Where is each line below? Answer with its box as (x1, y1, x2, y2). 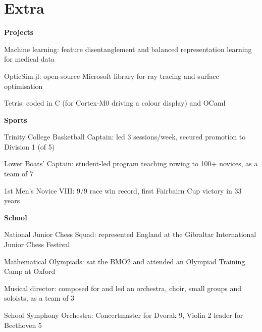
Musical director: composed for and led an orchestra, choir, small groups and (4, 282, 242, 293)
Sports (4, 114, 27, 125)
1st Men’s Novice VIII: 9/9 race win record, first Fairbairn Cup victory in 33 (4, 185, 242, 196)
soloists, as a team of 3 (4, 293, 75, 303)
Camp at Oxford (4, 266, 56, 276)
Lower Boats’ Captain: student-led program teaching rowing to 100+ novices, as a (4, 158, 258, 169)
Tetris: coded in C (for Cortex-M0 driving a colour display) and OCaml (4, 98, 226, 108)
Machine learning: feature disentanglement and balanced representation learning (4, 43, 252, 54)
